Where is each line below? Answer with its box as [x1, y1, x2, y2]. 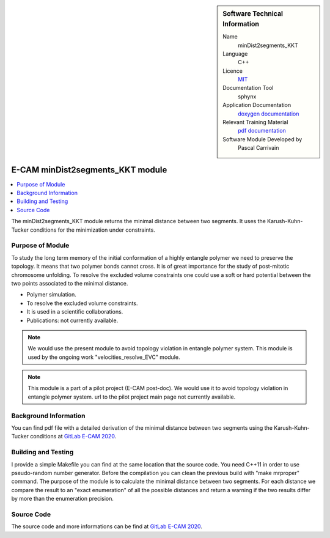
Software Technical [222, 10, 284, 18]
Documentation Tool [222, 84, 274, 92]
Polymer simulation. [26, 291, 76, 298]
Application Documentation [222, 101, 291, 109]
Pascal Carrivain [238, 144, 279, 152]
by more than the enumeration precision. [11, 495, 114, 503]
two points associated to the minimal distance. [11, 279, 128, 287]
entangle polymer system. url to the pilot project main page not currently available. [28, 393, 236, 400]
